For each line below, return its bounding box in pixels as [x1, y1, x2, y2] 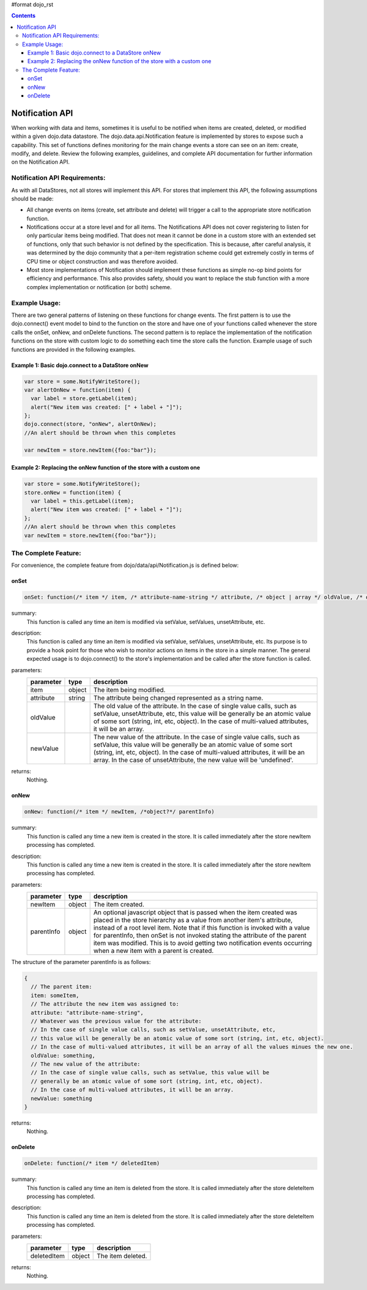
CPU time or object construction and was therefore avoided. [26, 257, 179, 265]
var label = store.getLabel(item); [31, 395, 138, 402]
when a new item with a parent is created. [93, 947, 214, 955]
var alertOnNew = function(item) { [24, 386, 131, 393]
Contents [11, 12, 36, 20]
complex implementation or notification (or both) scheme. [26, 283, 172, 290]
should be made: [11, 195, 54, 202]
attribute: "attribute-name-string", [31, 1009, 144, 1016]
